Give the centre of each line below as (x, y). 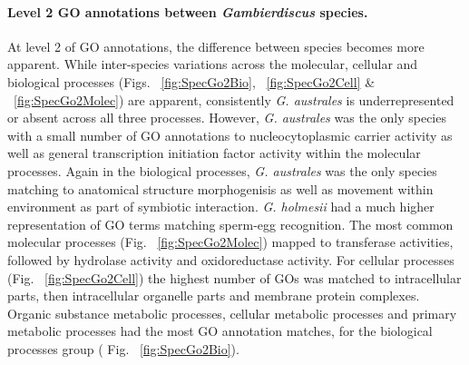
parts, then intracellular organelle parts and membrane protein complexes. (214, 296)
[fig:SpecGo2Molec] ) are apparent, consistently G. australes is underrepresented (234, 99)
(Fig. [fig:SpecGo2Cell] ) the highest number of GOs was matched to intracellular (234, 277)
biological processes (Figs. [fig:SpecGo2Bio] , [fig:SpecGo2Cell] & (191, 81)
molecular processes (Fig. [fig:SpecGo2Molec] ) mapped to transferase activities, (230, 242)
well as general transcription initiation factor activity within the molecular (214, 153)
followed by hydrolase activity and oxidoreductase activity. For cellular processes (231, 259)
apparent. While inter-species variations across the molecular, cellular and (213, 64)
